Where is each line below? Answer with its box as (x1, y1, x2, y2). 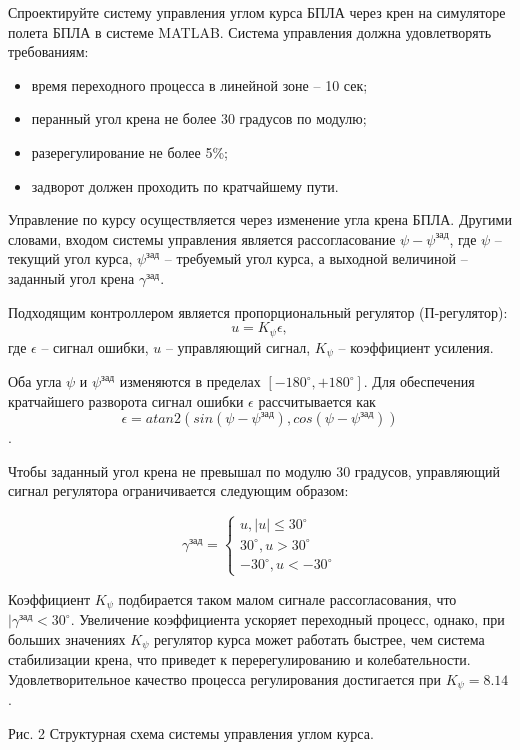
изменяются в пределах (119, 371, 261, 392)
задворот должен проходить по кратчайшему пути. (31, 175, 339, 196)
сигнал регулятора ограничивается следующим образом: (8, 480, 349, 501)
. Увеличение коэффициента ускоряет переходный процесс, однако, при (70, 609, 505, 630)
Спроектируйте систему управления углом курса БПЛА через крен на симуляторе (8, 2, 506, 22)
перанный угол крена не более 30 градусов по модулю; (31, 108, 367, 129)
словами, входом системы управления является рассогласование (8, 228, 396, 249)
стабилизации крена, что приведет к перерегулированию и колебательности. (8, 649, 471, 670)
